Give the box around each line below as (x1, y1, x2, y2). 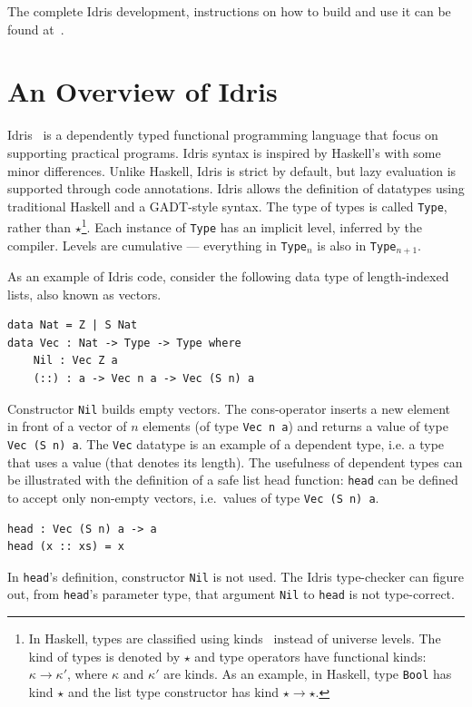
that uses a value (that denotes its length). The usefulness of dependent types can (7, 452, 463, 471)
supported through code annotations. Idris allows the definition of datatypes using (7, 179, 465, 198)
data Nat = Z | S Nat (7, 319, 138, 332)
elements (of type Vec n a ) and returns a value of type (143, 417, 448, 436)
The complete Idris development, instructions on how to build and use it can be (7, 2, 451, 20)
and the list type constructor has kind (67, 682, 280, 701)
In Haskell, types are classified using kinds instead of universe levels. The (28, 629, 441, 648)
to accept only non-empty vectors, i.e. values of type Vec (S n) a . (7, 487, 379, 506)
